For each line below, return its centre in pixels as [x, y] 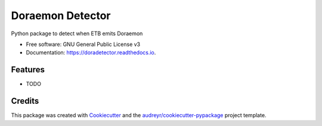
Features [28, 70]
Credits [25, 101]
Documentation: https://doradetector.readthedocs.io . [91, 53]
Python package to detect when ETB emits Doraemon [77, 33]
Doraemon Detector [61, 16]
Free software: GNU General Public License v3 [83, 44]
